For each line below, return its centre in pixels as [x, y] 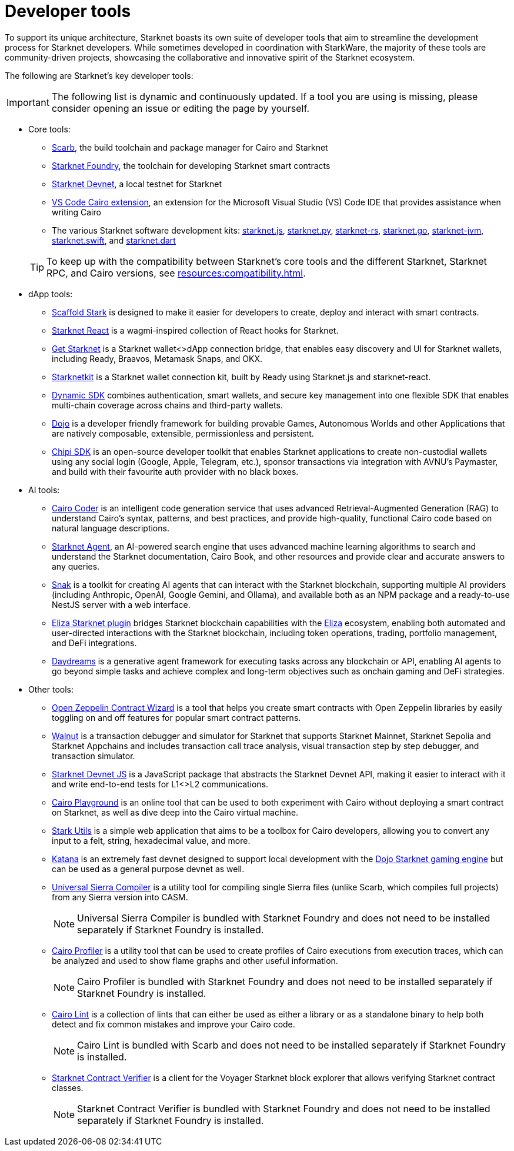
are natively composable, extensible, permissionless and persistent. [183, 433]
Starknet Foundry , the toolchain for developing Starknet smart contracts [191, 165]
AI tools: [44, 490]
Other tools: [51, 689]
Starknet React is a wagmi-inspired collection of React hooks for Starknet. [195, 330]
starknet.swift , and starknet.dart [114, 240]
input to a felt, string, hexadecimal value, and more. [151, 840]
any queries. [76, 566]
